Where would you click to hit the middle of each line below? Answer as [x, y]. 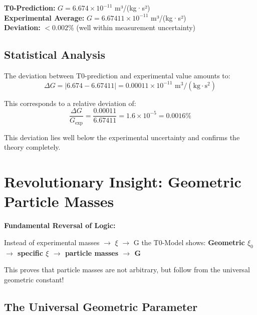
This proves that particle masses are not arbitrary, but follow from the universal [127, 270]
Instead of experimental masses [52, 242]
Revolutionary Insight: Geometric [123, 182]
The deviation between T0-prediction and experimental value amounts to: [117, 75]
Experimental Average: [44, 17]
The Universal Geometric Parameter [101, 306]
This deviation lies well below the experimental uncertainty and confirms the [122, 137]
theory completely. [32, 147]
